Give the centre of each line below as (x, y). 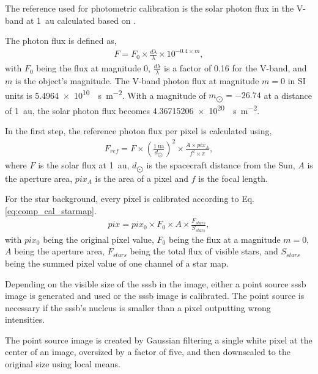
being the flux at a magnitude (224, 239)
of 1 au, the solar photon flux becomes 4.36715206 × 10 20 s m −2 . (132, 109)
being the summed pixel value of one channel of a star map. (117, 263)
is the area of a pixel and (142, 178)
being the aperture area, (60, 251)
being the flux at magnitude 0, (93, 68)
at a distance (288, 95)
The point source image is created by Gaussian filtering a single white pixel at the (159, 340)
